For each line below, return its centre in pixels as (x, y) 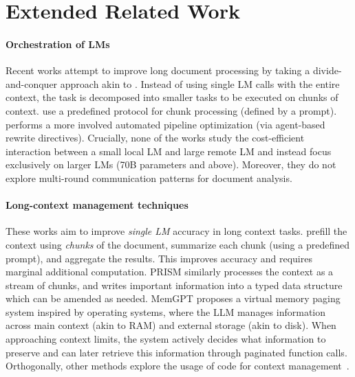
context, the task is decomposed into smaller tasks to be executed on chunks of (172, 97)
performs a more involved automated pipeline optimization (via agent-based (165, 124)
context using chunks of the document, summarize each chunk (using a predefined (177, 244)
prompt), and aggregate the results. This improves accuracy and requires (159, 258)
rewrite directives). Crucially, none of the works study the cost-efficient (155, 138)
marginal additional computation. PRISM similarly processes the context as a (170, 272)
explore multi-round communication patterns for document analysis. (149, 178)
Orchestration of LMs (58, 44)
